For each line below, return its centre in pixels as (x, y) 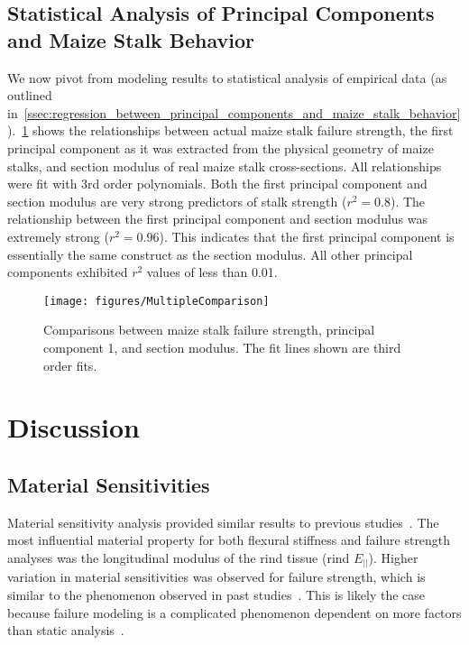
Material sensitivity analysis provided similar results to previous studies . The (223, 522)
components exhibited (68, 272)
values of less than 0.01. (212, 272)
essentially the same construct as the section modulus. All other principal (210, 254)
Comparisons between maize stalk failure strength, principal (209, 330)
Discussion (74, 427)
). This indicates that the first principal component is (307, 236)
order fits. (70, 365)
